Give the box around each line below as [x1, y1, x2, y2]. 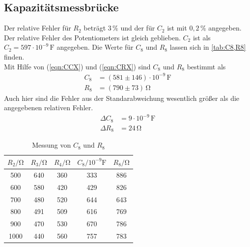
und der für [120, 23, 155, 33]
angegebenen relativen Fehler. [4, 102, 93, 113]
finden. [4, 51, 25, 62]
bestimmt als [187, 61, 226, 71]
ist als [193, 32, 211, 42]
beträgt [83, 23, 106, 33]
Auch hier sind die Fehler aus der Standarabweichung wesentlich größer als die [4, 93, 240, 103]
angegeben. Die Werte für [56, 42, 134, 52]
